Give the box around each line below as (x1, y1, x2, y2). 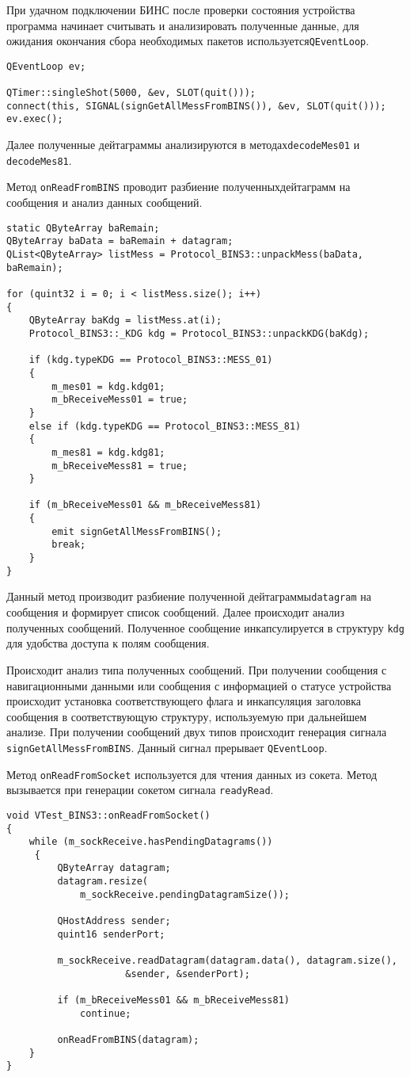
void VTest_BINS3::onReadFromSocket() (6, 809, 211, 821)
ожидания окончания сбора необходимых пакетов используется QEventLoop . (6, 32, 370, 49)
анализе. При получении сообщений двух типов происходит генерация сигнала (6, 724, 387, 740)
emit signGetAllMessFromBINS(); (51, 525, 222, 537)
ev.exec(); (6, 113, 63, 125)
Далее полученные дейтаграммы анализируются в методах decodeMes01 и (6, 136, 360, 153)
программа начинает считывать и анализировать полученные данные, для (6, 17, 359, 33)
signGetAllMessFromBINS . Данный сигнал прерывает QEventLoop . (6, 739, 328, 755)
